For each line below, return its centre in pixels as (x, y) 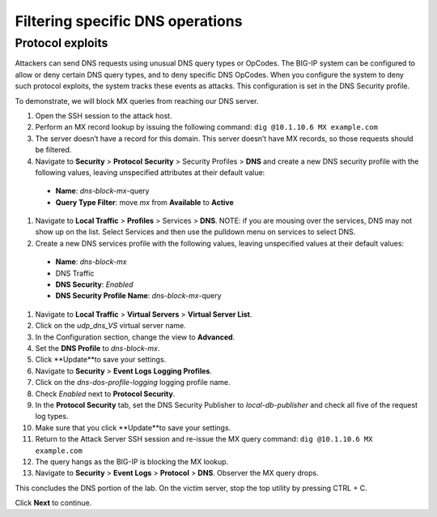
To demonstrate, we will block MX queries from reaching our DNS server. (137, 100)
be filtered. (53, 150)
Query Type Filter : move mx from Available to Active (144, 202)
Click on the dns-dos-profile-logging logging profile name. (133, 382)
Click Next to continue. (53, 503)
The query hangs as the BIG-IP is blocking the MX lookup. (132, 461)
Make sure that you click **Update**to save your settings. (133, 427)
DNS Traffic (75, 273)
